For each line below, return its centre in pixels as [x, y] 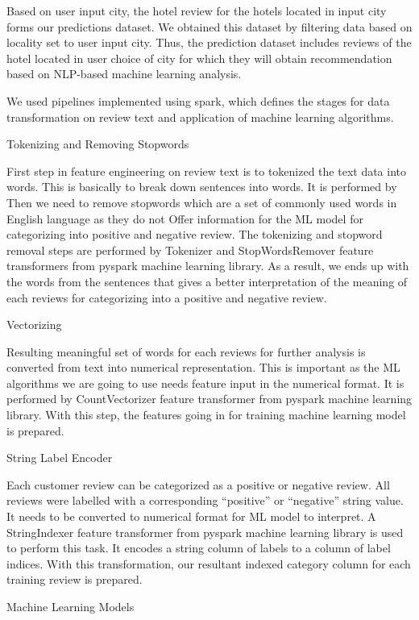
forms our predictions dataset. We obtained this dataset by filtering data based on [209, 26]
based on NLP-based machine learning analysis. [124, 74]
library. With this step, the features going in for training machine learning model [206, 415]
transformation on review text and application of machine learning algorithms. [200, 117]
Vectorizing [34, 325]
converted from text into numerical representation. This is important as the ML [203, 367]
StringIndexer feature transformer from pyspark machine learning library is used [205, 532]
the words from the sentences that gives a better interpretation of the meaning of [207, 281]
